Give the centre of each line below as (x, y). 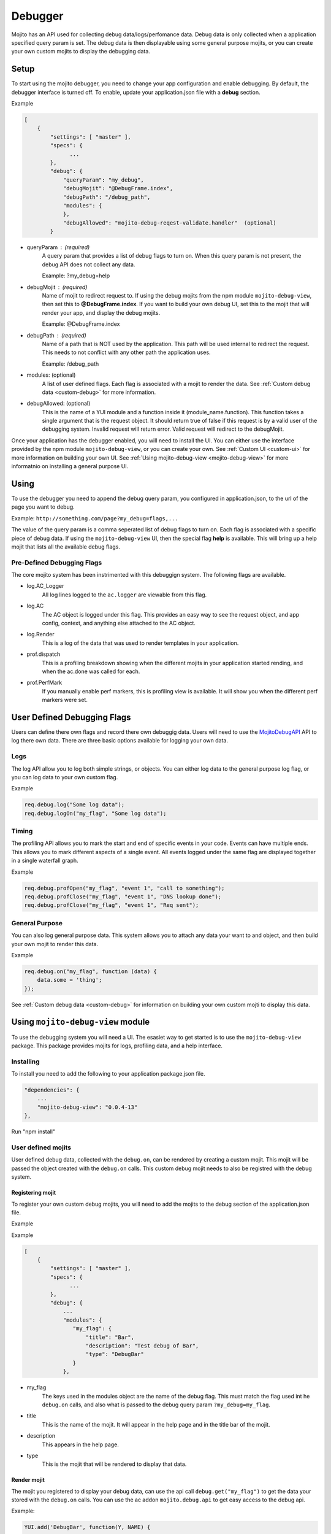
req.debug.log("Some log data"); (74, 805)
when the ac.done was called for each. (91, 671)
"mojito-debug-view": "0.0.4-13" (87, 1107)
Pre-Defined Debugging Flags (57, 563)
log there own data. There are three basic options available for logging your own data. (120, 741)
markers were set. (65, 700)
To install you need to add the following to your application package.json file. (108, 1074)
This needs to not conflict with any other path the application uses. (126, 352)
